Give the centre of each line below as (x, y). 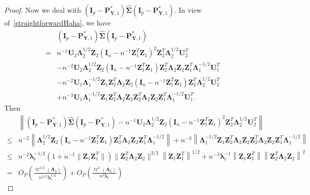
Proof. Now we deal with (43, 10)
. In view (188, 10)
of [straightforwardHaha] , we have (58, 22)
